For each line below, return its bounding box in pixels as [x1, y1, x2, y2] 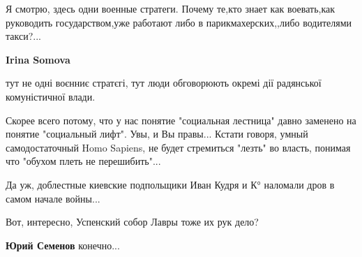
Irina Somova [6, 52, 70, 66]
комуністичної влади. [6, 89, 96, 103]
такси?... [6, 29, 41, 43]
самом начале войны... [6, 191, 100, 205]
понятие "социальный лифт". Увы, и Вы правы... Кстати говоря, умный [6, 126, 308, 141]
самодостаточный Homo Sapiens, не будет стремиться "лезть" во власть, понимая [6, 140, 351, 154]
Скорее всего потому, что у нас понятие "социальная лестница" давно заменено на [6, 112, 356, 127]
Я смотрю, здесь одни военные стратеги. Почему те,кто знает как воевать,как [6, 1, 335, 15]
